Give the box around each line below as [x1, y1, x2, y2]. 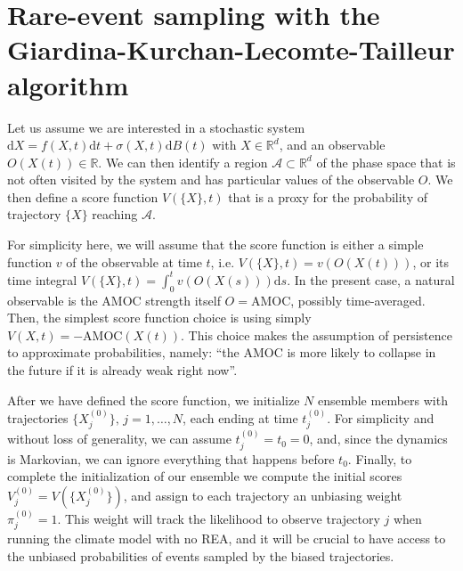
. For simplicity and [327, 408, 435, 427]
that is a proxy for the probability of [228, 187, 427, 206]
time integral [7, 270, 77, 289]
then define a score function [7, 187, 158, 206]
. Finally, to [347, 449, 412, 468]
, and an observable [279, 135, 386, 154]
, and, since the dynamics [309, 429, 448, 448]
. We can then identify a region [98, 152, 268, 171]
